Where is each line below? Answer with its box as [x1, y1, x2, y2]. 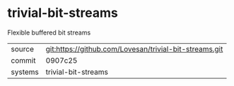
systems [11, 67, 39, 77]
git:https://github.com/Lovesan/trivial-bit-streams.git [45, 44, 223, 54]
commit [11, 55, 36, 65]
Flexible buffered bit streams [7, 28, 91, 37]
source [11, 44, 34, 54]
